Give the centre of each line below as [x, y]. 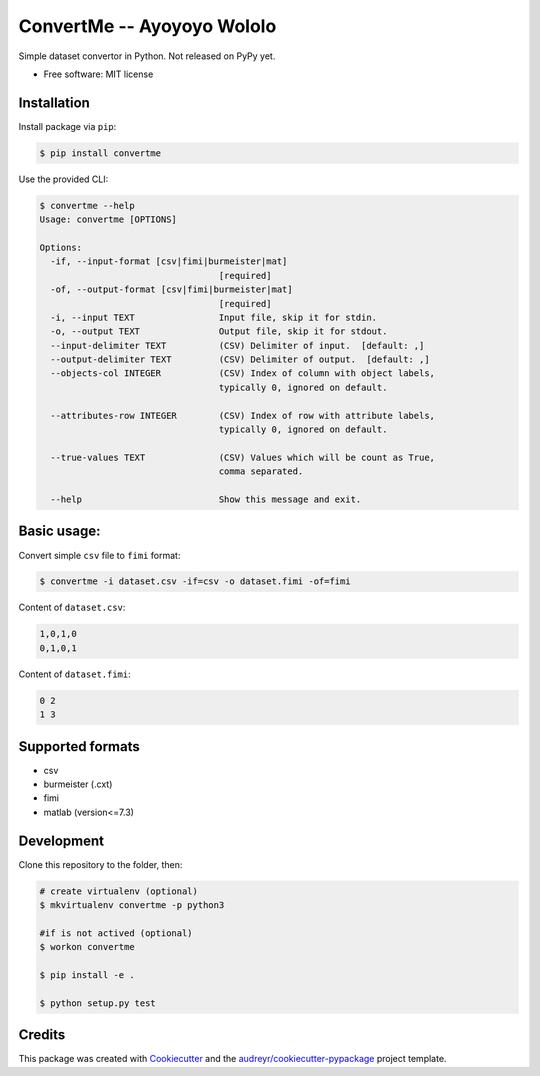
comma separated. [261, 471]
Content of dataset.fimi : [75, 674]
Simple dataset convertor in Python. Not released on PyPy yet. [147, 56]
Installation [54, 102]
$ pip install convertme [100, 153]
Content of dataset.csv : [72, 607]
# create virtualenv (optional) [119, 891]
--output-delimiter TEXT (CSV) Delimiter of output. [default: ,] [240, 359]
